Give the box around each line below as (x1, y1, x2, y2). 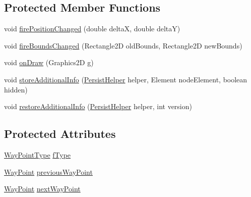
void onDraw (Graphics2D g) (4, 57, 94, 68)
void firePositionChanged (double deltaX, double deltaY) (4, 23, 180, 34)
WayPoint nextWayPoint (4, 183, 81, 194)
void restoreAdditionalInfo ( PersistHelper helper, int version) (4, 101, 192, 112)
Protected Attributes (4, 126, 116, 141)
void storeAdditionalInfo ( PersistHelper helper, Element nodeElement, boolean (4, 74, 247, 84)
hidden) (4, 84, 28, 94)
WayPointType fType (4, 149, 71, 160)
